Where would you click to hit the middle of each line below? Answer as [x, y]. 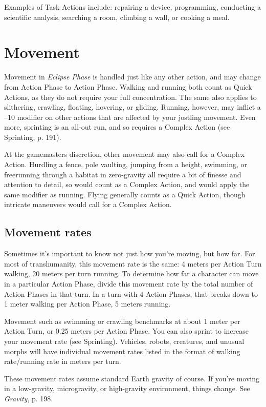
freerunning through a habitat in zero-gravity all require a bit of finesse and [123, 174]
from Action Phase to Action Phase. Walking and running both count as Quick [128, 86]
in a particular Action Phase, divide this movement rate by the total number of [129, 284]
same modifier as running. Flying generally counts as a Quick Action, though [125, 194]
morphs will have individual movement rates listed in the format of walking [122, 351]
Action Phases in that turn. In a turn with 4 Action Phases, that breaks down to [131, 293]
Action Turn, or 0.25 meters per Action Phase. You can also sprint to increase [126, 331]
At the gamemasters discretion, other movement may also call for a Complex [125, 154]
